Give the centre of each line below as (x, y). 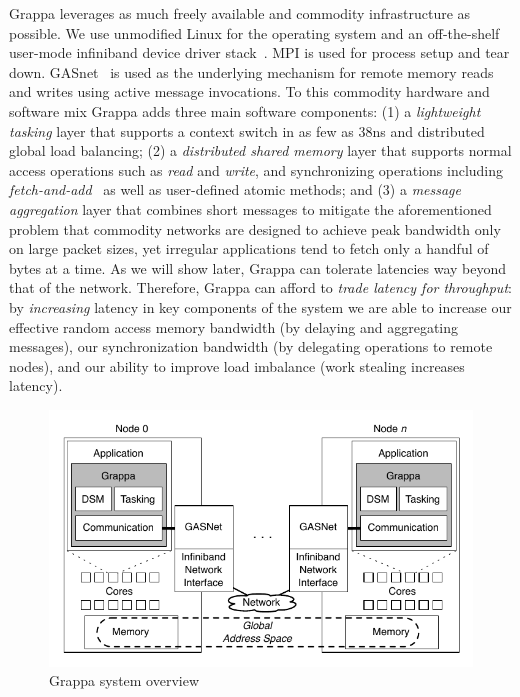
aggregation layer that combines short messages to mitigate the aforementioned (250, 208)
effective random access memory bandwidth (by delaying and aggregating (234, 326)
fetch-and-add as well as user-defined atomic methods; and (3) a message (235, 189)
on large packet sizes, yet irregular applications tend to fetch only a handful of (249, 248)
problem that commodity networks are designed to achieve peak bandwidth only (255, 228)
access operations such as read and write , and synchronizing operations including (256, 169)
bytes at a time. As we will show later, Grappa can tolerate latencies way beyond (258, 267)
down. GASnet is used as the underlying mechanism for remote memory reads (251, 71)
